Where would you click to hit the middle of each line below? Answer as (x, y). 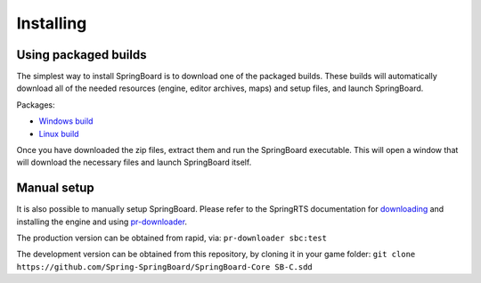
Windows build (66, 121)
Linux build (59, 133)
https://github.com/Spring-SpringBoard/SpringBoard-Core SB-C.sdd (165, 267)
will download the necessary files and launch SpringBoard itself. (134, 162)
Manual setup (56, 188)
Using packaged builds (82, 55)
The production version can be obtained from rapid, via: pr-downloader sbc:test (171, 238)
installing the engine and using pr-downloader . (102, 222)
